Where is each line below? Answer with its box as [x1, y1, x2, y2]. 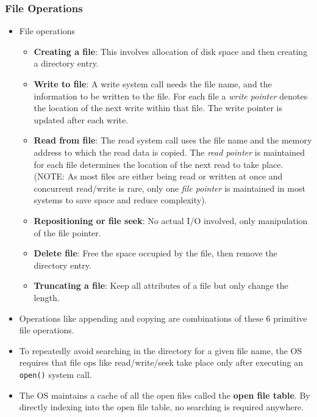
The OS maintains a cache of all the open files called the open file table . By [19, 388, 310, 401]
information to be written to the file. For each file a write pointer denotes [34, 89, 308, 102]
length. [34, 291, 60, 303]
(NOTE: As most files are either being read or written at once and [34, 170, 283, 183]
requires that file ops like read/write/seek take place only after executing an [19, 356, 303, 369]
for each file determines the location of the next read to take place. [34, 158, 283, 170]
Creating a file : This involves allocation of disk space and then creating [34, 45, 308, 57]
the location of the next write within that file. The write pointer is [34, 101, 282, 114]
